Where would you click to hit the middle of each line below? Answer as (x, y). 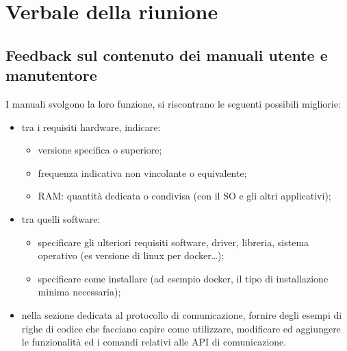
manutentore (51, 75)
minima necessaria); (79, 292)
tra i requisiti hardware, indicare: (91, 126)
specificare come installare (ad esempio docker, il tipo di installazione (183, 278)
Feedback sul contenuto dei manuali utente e (167, 55)
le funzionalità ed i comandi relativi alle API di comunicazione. (154, 342)
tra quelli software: (61, 218)
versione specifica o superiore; (100, 150)
